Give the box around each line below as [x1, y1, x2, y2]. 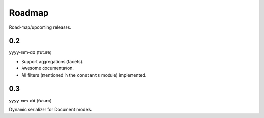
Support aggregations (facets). [21, 58, 84, 64]
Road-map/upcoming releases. [9, 24, 72, 30]
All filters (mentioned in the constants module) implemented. [21, 72, 147, 78]
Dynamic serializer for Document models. [9, 106, 93, 112]
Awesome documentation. [21, 66, 74, 71]
